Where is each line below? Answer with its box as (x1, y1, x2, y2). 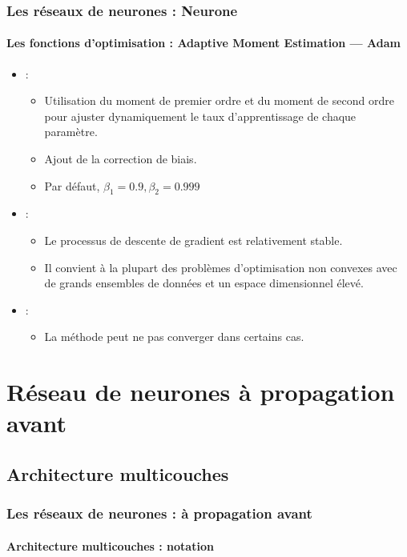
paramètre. (44, 123, 98, 140)
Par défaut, (44, 177, 100, 194)
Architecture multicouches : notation (6, 537, 214, 554)
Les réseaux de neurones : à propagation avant (6, 503, 312, 523)
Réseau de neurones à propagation (6, 375, 395, 408)
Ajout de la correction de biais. (44, 150, 197, 167)
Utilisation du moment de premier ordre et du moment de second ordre (44, 92, 394, 109)
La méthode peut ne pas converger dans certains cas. (44, 328, 304, 345)
